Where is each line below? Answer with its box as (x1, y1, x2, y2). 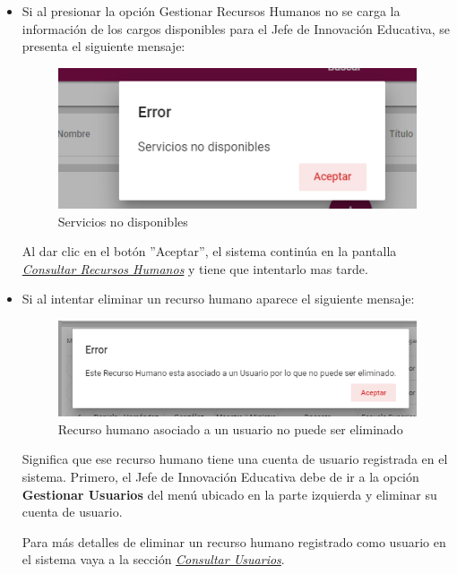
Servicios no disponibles (57, 211, 188, 230)
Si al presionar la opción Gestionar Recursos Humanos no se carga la (22, 2, 401, 20)
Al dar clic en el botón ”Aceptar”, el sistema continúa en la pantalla (22, 242, 397, 261)
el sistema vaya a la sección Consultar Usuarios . (22, 550, 285, 569)
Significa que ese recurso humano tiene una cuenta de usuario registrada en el (22, 450, 448, 468)
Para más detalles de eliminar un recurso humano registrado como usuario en (22, 532, 446, 551)
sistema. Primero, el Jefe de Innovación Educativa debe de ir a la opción (22, 467, 419, 485)
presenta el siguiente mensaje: (22, 37, 185, 56)
